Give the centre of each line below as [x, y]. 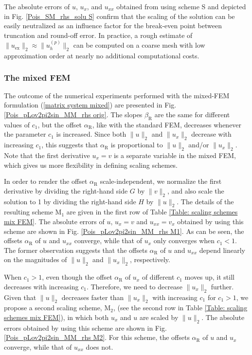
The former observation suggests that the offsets [76, 250]
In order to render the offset [46, 181]
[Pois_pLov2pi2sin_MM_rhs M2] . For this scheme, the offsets [97, 337]
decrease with [211, 134]
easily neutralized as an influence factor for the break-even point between [113, 26]
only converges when [184, 240]
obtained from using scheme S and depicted [181, 6]
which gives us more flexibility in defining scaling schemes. [91, 165]
